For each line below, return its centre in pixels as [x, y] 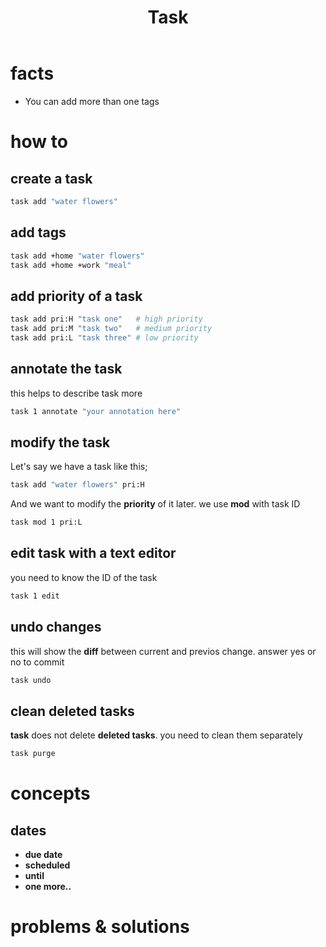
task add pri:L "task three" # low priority [104, 337]
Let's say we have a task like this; [79, 467]
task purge [33, 754]
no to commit [37, 662]
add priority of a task [76, 296]
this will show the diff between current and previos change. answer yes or [163, 651]
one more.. [48, 887]
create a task [51, 178]
